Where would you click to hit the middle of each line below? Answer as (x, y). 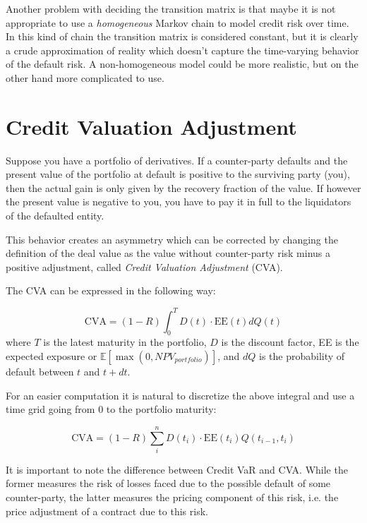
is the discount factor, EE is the (290, 342)
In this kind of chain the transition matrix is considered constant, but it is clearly (182, 36)
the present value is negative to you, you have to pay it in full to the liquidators (179, 202)
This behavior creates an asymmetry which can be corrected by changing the (172, 239)
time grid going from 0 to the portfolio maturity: (111, 409)
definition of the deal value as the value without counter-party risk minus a (168, 253)
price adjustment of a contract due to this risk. (107, 511)
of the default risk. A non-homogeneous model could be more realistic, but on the (182, 64)
